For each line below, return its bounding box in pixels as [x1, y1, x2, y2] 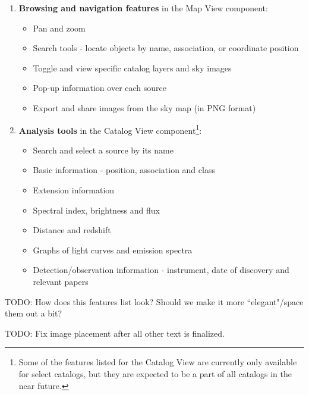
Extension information [33, 184, 115, 196]
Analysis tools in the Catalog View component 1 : [18, 122, 202, 136]
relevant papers [33, 275, 89, 287]
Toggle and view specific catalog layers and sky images [33, 61, 232, 74]
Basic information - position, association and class [33, 164, 215, 176]
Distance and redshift [33, 224, 111, 236]
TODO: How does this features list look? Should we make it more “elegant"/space [5, 295, 304, 308]
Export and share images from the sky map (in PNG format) [33, 101, 256, 114]
